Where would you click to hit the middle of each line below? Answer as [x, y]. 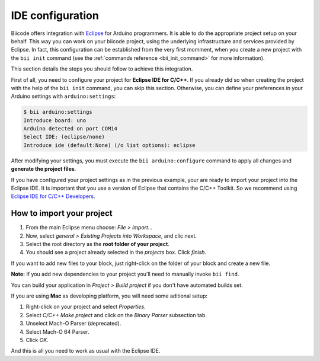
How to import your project [62, 213]
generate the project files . [44, 169]
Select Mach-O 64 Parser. [57, 331]
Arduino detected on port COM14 [71, 129]
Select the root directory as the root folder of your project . [98, 244]
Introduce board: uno [55, 120]
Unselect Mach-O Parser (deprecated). [73, 324]
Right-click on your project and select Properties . [86, 307]
